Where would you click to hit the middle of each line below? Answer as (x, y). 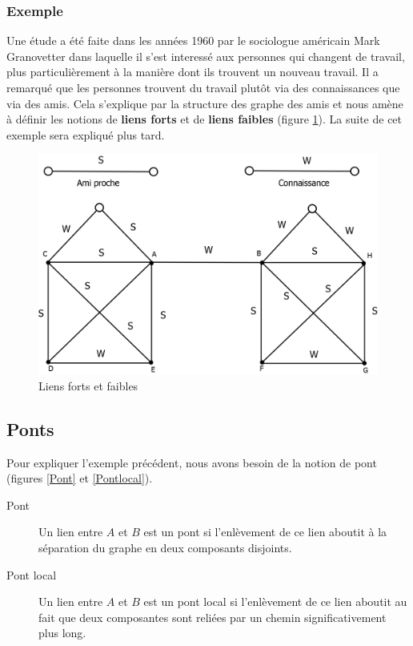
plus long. (62, 633)
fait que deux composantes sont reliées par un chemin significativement (213, 617)
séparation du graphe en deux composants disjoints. (165, 548)
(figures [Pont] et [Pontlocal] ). (80, 478)
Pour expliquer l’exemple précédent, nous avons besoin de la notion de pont (192, 462)
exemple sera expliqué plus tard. (86, 134)
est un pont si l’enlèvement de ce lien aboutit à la (265, 532)
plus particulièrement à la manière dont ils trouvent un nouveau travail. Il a (192, 72)
